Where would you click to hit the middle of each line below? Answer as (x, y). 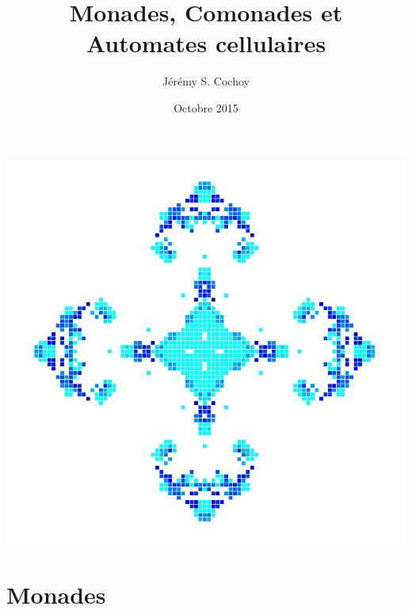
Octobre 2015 (206, 107)
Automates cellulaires (206, 43)
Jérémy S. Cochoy (206, 81)
